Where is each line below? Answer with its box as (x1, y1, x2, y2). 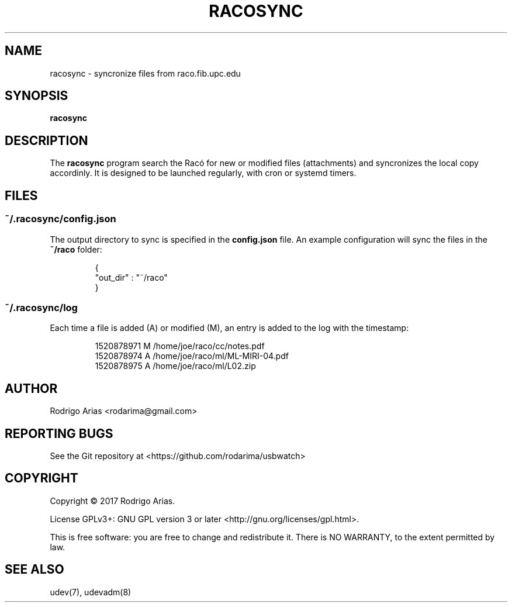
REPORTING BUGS (5, 426, 113, 441)
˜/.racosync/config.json (5, 213, 116, 225)
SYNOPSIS (5, 88, 68, 104)
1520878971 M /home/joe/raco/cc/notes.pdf (95, 341, 265, 351)
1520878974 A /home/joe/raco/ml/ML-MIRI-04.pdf (95, 351, 289, 361)
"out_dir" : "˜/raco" (95, 272, 168, 282)
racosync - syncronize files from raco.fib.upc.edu (50, 68, 241, 78)
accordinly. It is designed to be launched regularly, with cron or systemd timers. (50, 168, 357, 178)
